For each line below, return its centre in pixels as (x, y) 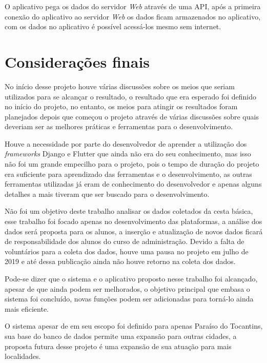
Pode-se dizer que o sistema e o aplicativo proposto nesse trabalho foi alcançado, (131, 278)
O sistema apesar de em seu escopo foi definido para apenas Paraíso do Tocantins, (134, 326)
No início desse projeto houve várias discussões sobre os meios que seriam (120, 86)
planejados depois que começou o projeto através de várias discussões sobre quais (132, 116)
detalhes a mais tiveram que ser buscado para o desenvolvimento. (107, 194)
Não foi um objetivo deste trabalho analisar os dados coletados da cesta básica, (129, 211)
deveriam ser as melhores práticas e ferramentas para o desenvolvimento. (119, 126)
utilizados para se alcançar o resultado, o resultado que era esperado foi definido (131, 96)
